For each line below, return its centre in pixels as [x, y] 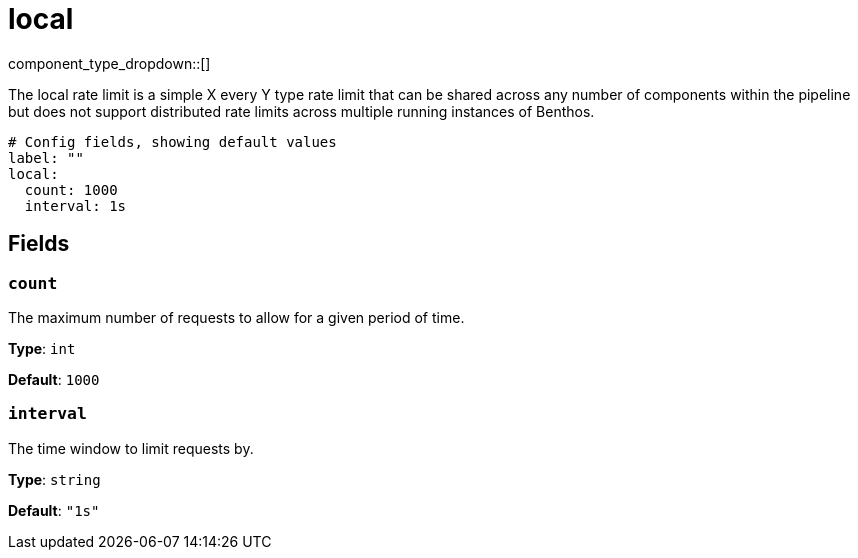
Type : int [42, 348]
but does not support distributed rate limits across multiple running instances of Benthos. [301, 111]
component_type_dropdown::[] [109, 63]
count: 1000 [71, 189]
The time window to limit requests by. [131, 448]
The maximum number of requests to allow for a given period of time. [236, 317]
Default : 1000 [54, 379]
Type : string [54, 479]
